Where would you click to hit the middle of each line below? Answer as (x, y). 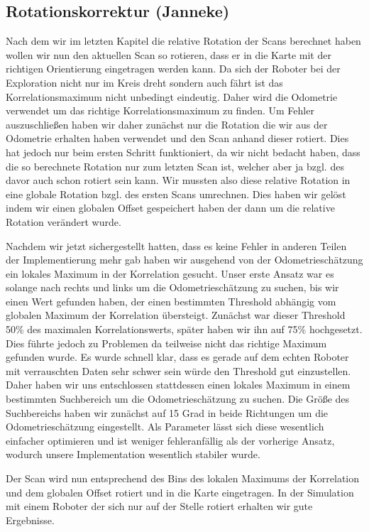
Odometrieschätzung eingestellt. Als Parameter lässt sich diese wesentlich (165, 427)
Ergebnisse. (30, 520)
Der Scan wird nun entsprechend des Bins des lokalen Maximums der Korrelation (183, 478)
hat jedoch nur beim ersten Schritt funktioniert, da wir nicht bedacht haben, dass (183, 152)
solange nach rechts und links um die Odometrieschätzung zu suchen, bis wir (172, 287)
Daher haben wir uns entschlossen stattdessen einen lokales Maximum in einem (178, 385)
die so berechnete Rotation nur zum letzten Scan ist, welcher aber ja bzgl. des (175, 166)
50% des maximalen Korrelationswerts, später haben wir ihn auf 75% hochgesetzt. (184, 329)
